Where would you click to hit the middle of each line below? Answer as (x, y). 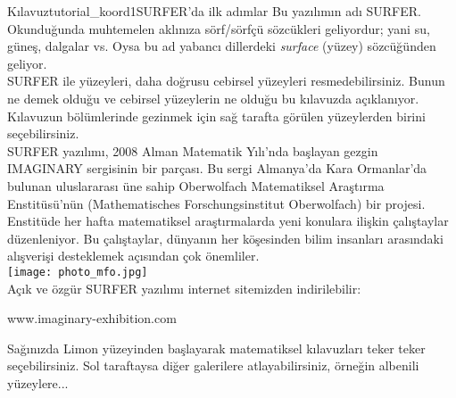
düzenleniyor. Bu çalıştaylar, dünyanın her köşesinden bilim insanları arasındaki (225, 238)
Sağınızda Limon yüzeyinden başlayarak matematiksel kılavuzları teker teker (216, 348)
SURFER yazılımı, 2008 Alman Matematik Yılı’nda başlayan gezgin (193, 150)
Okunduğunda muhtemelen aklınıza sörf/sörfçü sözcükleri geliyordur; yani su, (219, 28)
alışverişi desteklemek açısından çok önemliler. (133, 256)
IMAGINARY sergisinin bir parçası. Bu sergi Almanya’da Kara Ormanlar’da (217, 168)
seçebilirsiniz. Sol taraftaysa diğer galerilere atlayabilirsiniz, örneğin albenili (213, 365)
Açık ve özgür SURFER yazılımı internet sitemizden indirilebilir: (184, 288)
